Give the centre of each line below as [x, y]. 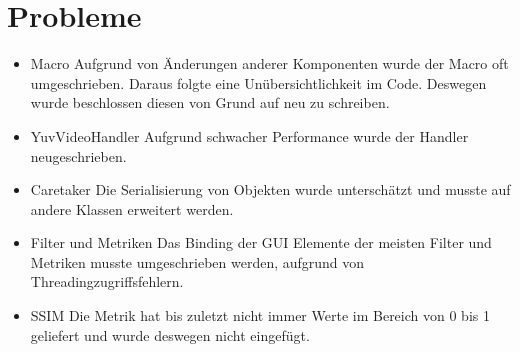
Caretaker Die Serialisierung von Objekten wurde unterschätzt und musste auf [270, 189]
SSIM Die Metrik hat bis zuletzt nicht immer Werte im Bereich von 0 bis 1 [260, 315]
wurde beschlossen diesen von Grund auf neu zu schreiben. [210, 102]
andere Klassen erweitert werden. [132, 208]
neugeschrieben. [78, 155]
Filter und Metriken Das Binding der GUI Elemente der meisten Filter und [261, 242]
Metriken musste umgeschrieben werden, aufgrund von [197, 261]
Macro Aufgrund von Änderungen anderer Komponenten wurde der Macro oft [269, 63]
